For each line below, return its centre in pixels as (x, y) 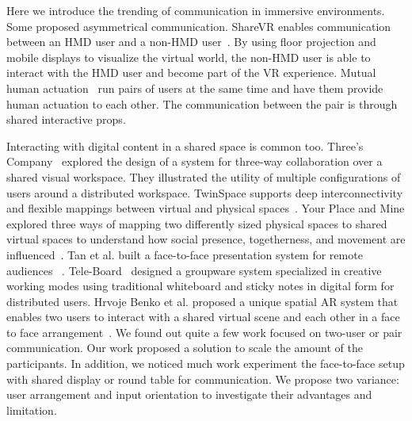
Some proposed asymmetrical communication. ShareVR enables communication (199, 26)
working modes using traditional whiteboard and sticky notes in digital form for (200, 286)
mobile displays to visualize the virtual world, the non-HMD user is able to (189, 57)
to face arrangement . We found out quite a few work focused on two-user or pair (204, 332)
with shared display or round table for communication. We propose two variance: (203, 379)
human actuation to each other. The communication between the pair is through (202, 103)
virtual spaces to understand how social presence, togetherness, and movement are (206, 239)
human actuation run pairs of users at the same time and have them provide (195, 88)
